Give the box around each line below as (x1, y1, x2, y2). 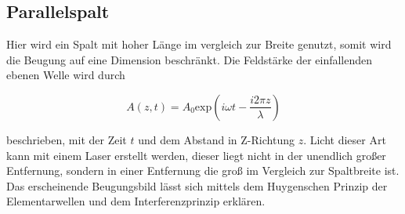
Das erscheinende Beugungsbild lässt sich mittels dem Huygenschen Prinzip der (6, 177, 388, 194)
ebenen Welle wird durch (6, 67, 125, 83)
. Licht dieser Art (303, 131, 386, 147)
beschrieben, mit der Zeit (6, 131, 127, 147)
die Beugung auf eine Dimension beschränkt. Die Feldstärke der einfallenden (6, 51, 373, 67)
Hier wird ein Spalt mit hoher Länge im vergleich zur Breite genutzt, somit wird (6, 36, 392, 53)
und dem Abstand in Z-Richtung (138, 131, 295, 147)
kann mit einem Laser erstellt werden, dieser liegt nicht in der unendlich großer (6, 147, 386, 163)
